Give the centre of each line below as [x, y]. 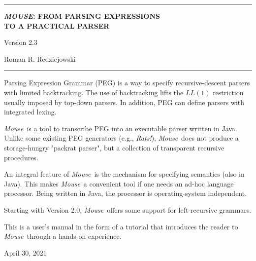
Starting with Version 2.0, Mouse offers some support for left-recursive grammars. [128, 209]
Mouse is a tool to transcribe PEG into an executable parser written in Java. [121, 128]
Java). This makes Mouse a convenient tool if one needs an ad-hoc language [119, 183]
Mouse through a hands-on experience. [63, 236]
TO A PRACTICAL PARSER [57, 25]
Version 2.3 [21, 42]
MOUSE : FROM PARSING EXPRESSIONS [82, 16]
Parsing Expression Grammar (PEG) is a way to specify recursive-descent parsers [127, 83]
